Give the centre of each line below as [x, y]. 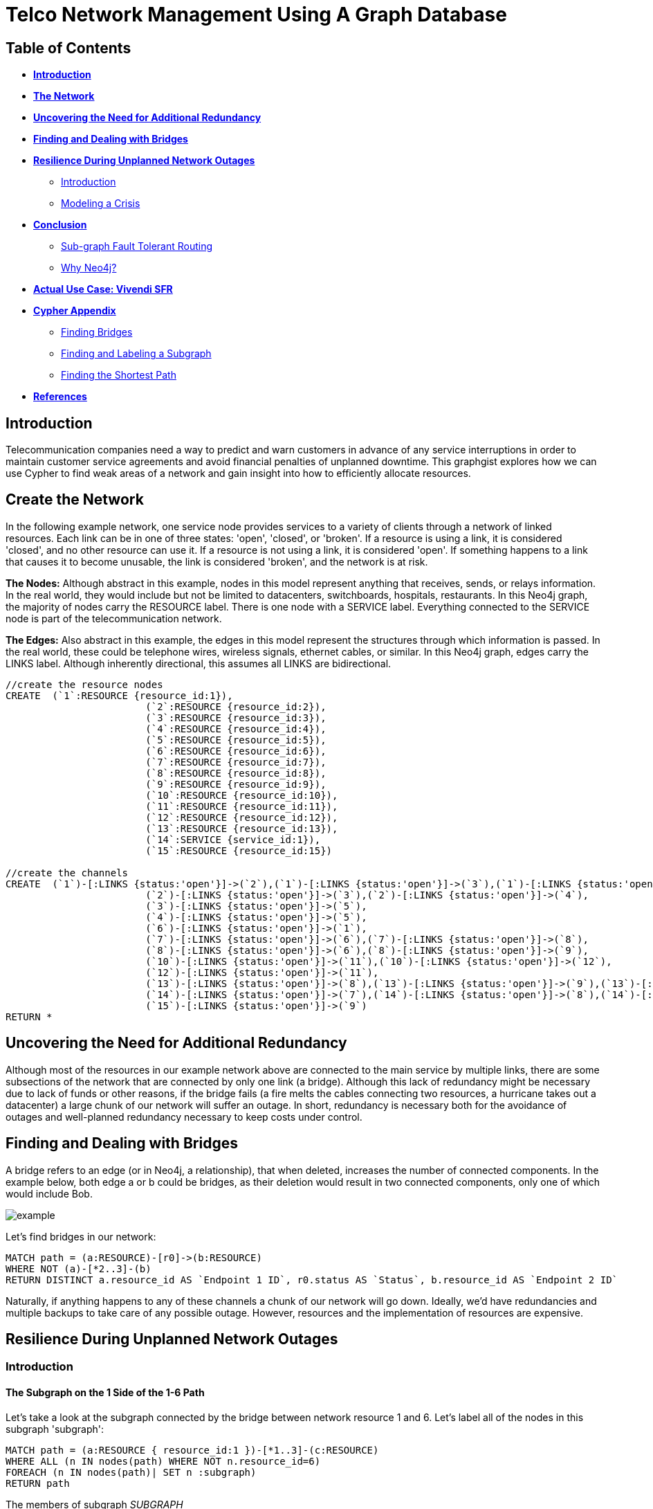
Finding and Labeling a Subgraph [136, 354]
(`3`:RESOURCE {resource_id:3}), [236, 717]
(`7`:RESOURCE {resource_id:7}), [236, 762]
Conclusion [60, 225]
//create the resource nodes [84, 684]
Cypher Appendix [75, 311]
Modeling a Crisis [101, 204]
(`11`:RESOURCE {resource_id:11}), [242, 806]
